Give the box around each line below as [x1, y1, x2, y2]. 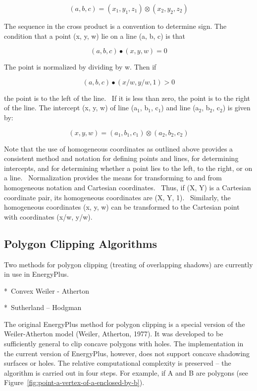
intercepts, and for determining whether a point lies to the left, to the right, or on [4, 162, 253, 173]
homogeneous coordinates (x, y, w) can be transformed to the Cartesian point [4, 202, 240, 212]
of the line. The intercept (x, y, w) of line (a [4, 102, 138, 113]
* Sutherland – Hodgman [4, 302, 82, 313]
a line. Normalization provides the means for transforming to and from [4, 172, 222, 183]
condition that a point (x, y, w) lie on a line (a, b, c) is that [4, 30, 186, 41]
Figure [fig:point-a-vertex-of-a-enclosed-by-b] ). [4, 377, 145, 388]
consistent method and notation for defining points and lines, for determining [4, 153, 239, 163]
